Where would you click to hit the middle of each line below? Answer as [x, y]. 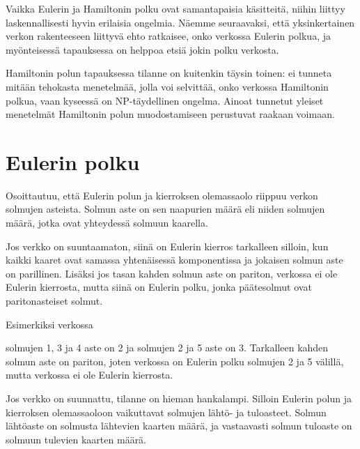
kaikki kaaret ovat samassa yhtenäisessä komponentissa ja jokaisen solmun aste [174, 260]
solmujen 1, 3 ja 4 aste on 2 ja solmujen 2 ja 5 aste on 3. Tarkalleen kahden [167, 348]
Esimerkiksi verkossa [49, 324]
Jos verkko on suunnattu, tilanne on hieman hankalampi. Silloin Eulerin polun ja [179, 398]
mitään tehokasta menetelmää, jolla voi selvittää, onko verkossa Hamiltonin [167, 86]
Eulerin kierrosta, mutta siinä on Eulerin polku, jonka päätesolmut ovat [159, 287]
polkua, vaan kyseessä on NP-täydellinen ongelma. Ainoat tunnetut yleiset [165, 100]
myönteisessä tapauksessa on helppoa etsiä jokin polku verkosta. [142, 49]
